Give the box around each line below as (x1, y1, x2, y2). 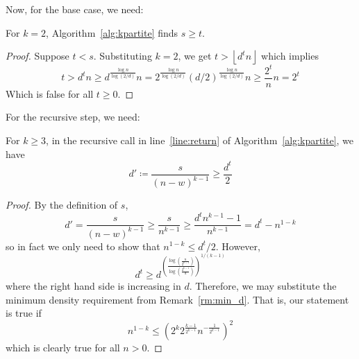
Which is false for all (6, 86, 94, 100)
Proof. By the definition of (6, 198, 118, 212)
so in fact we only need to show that (6, 238, 160, 253)
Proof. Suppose (6, 49, 69, 63)
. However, (215, 238, 260, 253)
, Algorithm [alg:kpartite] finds (46, 25, 178, 40)
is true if (6, 306, 42, 320)
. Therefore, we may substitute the (189, 279, 337, 293)
